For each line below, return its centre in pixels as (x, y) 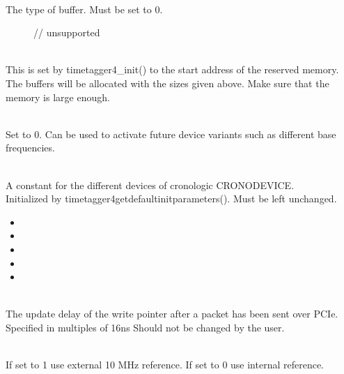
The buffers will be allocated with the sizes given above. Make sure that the (167, 83)
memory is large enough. (58, 97)
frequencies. (30, 148)
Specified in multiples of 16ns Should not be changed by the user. (145, 327)
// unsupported (67, 32)
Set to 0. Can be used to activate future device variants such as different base (171, 134)
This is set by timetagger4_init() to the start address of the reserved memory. (172, 69)
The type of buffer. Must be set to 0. (84, 9)
